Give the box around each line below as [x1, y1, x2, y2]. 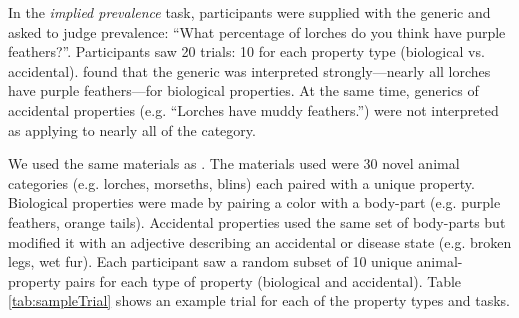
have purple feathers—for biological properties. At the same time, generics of [8, 80, 479, 101]
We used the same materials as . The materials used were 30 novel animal [8, 153, 460, 174]
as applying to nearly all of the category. [8, 119, 256, 140]
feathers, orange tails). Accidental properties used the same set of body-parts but [8, 211, 506, 232]
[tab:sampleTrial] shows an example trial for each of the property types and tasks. [8, 290, 510, 311]
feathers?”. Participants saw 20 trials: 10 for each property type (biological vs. [8, 41, 485, 62]
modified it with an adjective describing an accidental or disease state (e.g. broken [8, 231, 512, 252]
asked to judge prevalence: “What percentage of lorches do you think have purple [8, 21, 506, 42]
